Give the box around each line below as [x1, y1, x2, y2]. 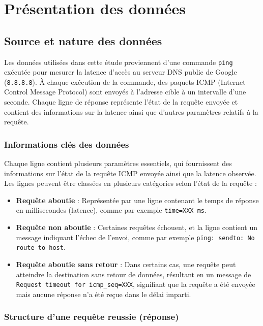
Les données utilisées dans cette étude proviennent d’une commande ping [4, 56, 233, 67]
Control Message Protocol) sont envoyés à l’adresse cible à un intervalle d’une [4, 86, 246, 97]
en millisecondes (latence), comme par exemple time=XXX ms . [16, 205, 207, 215]
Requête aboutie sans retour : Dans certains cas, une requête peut [16, 259, 236, 270]
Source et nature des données [4, 32, 162, 48]
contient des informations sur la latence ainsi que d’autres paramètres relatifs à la [4, 106, 258, 117]
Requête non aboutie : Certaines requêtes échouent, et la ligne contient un [16, 222, 257, 233]
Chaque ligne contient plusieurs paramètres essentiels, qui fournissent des [4, 158, 232, 169]
